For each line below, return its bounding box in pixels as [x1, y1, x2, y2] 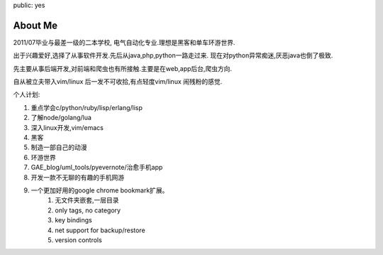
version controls [55, 235, 102, 244]
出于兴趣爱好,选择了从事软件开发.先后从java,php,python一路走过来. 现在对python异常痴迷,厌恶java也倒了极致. [13, 51, 333, 60]
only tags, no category [55, 206, 121, 215]
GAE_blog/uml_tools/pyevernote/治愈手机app [30, 163, 163, 172]
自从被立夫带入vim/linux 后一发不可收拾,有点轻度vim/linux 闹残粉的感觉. [13, 77, 223, 86]
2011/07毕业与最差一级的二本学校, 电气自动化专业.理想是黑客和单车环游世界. [13, 38, 235, 46]
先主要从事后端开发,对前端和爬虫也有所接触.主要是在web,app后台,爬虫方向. [13, 64, 233, 72]
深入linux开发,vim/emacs [30, 123, 104, 131]
